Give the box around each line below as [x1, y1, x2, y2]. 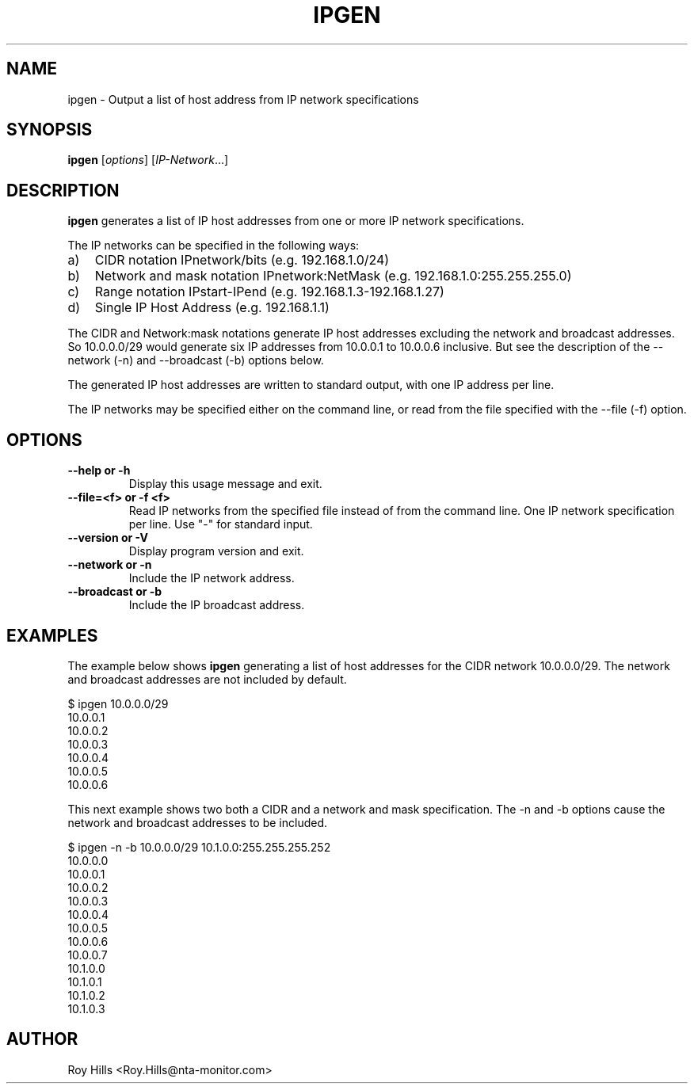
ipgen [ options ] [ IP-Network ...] [67, 153, 229, 167]
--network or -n [67, 558, 152, 572]
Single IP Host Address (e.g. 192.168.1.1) [94, 299, 330, 316]
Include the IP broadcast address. [128, 598, 305, 612]
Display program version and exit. [128, 544, 304, 558]
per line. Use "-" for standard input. [128, 517, 313, 532]
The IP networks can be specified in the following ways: [67, 238, 360, 253]
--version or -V [67, 531, 148, 545]
